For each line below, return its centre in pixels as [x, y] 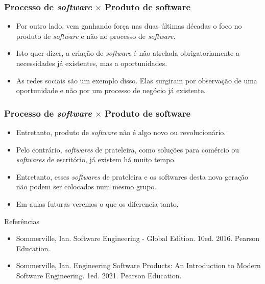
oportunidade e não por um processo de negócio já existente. [111, 90]
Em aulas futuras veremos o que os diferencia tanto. [97, 203]
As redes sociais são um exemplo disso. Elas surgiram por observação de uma [137, 80]
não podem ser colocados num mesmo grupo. [86, 187]
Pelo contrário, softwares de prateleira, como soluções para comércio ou [127, 149]
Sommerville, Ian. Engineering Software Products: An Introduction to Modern [138, 265]
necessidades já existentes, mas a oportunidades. [92, 63]
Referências [22, 221]
